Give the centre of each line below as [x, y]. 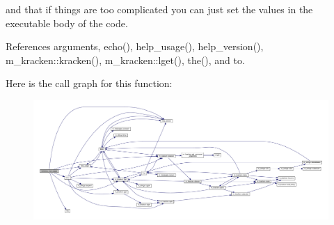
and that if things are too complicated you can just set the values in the [159, 9]
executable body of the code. [67, 23]
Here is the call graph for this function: [89, 83]
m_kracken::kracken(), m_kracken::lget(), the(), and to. [125, 60]
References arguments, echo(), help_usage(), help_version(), [135, 46]
